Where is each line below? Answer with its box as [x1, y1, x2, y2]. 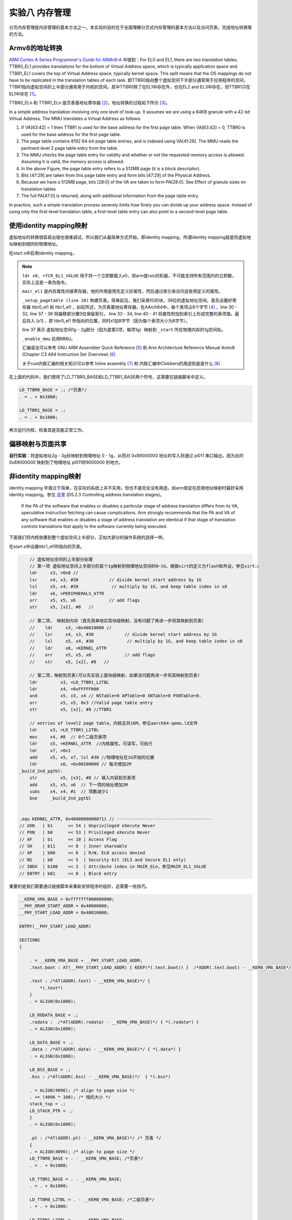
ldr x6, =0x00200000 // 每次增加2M [29, 761, 131, 767]
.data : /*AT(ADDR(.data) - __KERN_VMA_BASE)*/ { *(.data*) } [29, 1047, 181, 1052]
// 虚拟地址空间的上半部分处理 [29, 556, 93, 562]
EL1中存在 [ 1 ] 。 [9, 91, 39, 97]
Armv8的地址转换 [9, 44, 63, 52]
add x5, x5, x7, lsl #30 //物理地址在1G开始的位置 [29, 754, 155, 760]
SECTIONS [19, 937, 40, 943]
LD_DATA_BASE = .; [29, 1039, 73, 1045]
